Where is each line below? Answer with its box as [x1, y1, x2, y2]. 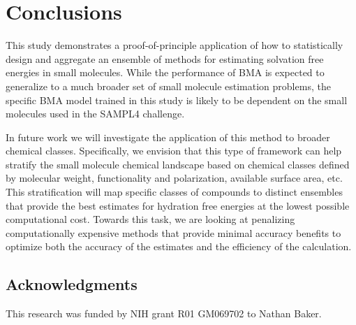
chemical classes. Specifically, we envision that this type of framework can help [6, 143, 342, 158]
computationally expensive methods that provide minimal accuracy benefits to [6, 225, 341, 240]
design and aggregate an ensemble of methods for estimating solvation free [6, 51, 324, 66]
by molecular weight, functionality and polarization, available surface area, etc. [6, 171, 343, 185]
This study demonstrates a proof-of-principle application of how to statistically [6, 38, 343, 52]
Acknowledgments [6, 273, 138, 295]
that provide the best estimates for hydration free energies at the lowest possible [6, 198, 350, 212]
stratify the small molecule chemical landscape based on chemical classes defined [6, 157, 350, 171]
